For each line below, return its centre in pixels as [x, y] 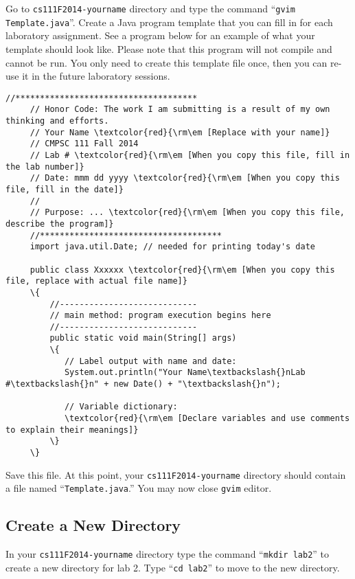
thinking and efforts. [57, 121]
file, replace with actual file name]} [96, 281]
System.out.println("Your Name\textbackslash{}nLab [185, 373]
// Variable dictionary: [121, 407]
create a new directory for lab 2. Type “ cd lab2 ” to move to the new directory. [173, 567]
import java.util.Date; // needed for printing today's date [173, 247]
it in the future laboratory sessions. [96, 76]
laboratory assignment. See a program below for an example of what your [160, 35]
